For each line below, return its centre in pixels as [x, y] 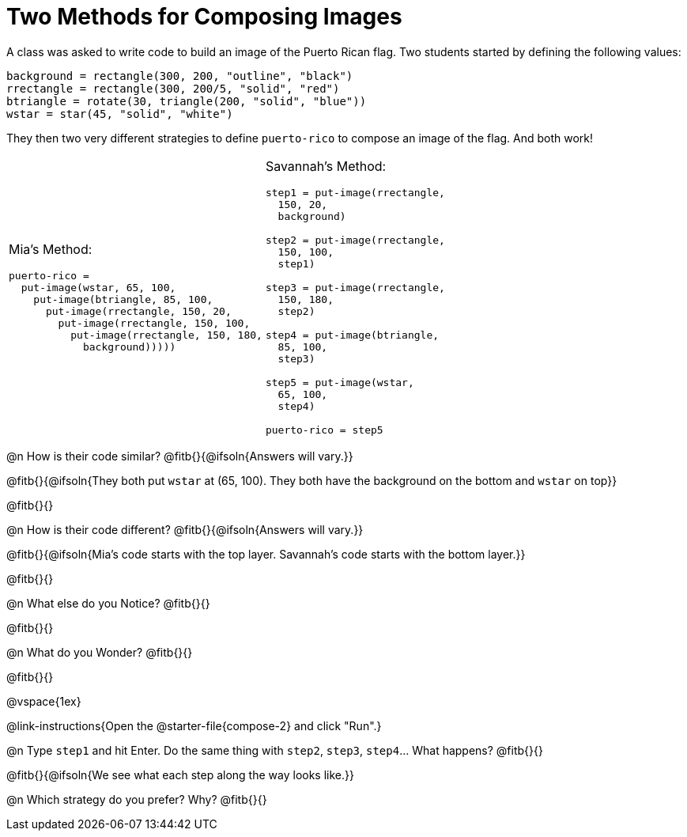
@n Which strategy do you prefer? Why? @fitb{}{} [137, 799]
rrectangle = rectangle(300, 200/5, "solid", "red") [173, 88]
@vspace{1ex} [44, 701]
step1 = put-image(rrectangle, [355, 192]
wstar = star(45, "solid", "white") [120, 114]
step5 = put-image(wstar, [340, 382]
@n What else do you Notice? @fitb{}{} [108, 603]
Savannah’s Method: [326, 166]
